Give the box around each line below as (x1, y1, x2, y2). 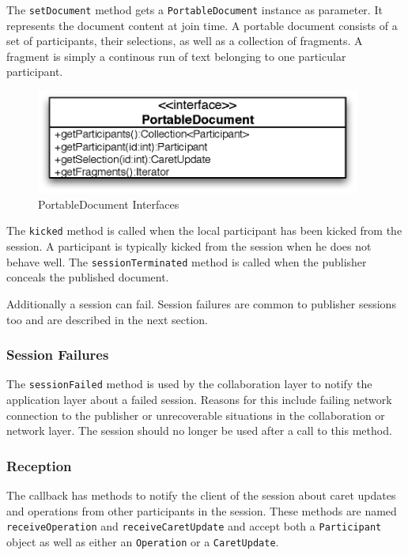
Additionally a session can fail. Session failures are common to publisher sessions (6, 295, 396, 311)
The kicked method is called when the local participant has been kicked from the (6, 222, 402, 239)
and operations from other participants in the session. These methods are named (6, 502, 397, 519)
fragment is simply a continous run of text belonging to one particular (6, 47, 346, 64)
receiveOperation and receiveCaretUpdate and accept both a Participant (6, 518, 382, 534)
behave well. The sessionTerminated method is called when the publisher (6, 253, 367, 270)
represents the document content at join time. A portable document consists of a (6, 17, 398, 33)
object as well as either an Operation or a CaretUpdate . (6, 533, 279, 549)
